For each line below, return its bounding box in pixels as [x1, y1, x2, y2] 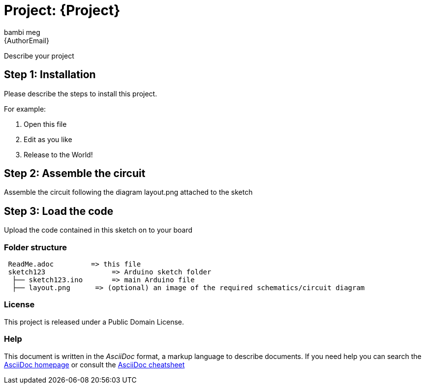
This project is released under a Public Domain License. [4, 317, 184, 326]
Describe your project [4, 51, 74, 60]
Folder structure [4, 242, 67, 252]
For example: [4, 104, 46, 113]
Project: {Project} [4, 2, 121, 19]
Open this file [24, 119, 67, 128]
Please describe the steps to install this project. [4, 89, 157, 98]
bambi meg [4, 28, 40, 36]
